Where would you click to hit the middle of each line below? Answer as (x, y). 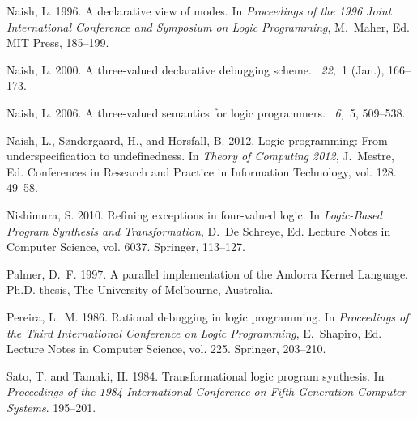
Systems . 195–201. (51, 407)
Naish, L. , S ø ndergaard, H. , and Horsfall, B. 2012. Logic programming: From (197, 140)
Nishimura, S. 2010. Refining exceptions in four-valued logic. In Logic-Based (194, 214)
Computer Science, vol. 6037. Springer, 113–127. (126, 247)
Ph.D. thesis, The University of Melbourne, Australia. (140, 289)
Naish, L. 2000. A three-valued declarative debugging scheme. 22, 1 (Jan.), (196, 69)
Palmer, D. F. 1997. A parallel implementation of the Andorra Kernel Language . (208, 273)
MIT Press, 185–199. (58, 43)
